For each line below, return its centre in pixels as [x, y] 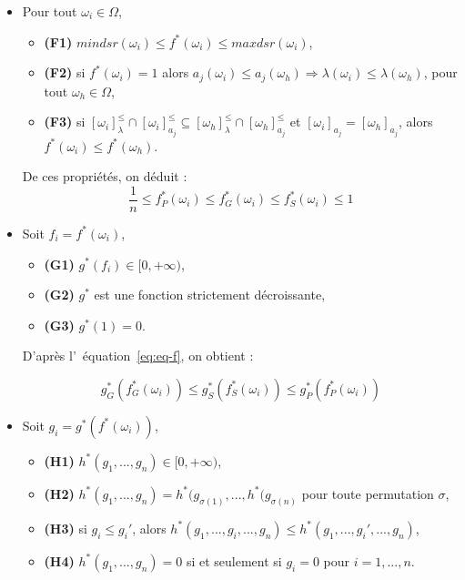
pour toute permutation [368, 493]
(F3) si [65, 122]
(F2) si [65, 72]
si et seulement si [234, 560]
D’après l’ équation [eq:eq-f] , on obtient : [138, 356]
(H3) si [66, 528]
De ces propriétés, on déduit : [105, 176]
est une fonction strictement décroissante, [210, 295]
